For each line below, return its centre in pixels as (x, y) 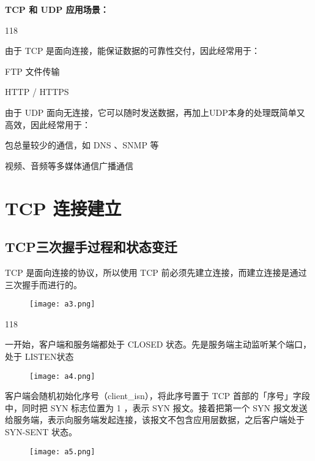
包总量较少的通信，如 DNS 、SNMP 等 (82, 145)
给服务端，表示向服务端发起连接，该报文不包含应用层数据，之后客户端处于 (155, 420)
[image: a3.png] (62, 304)
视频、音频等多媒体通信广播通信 (69, 165)
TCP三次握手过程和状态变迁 (91, 247)
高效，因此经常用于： (48, 124)
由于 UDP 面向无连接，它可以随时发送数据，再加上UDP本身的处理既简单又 (155, 112)
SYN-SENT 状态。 (41, 431)
